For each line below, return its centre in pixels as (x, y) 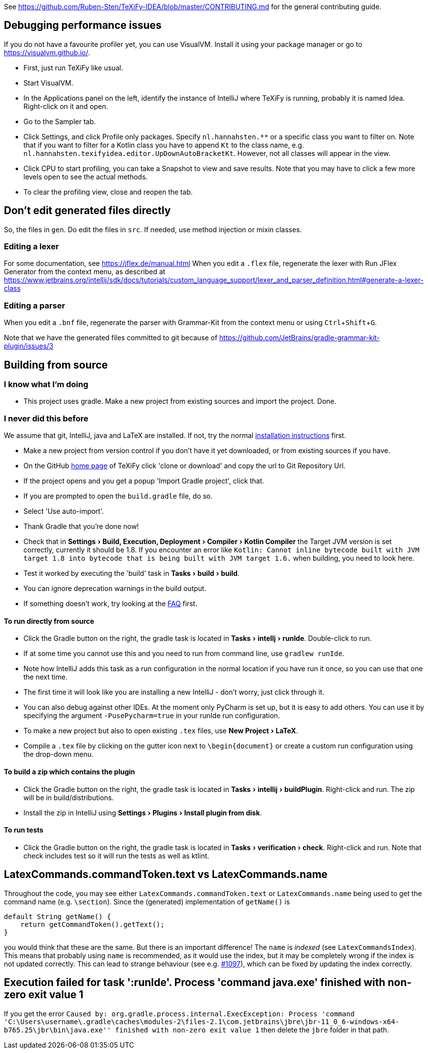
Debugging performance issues (83, 25)
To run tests (24, 830)
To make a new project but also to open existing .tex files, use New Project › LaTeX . (161, 731)
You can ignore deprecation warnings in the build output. (115, 589)
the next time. (45, 677)
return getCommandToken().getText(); (92, 924)
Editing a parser (35, 305)
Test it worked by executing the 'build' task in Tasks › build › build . (132, 573)
